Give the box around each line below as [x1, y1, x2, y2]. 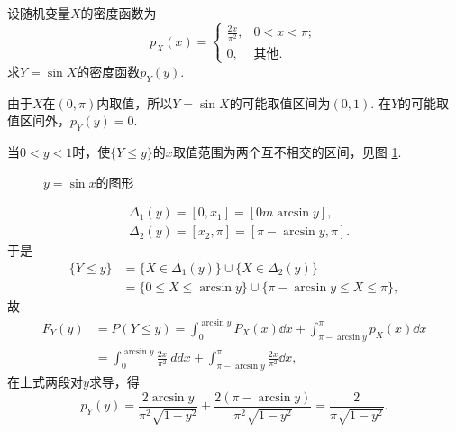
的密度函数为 [80, 4, 157, 22]
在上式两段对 [7, 372, 83, 391]
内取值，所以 [96, 93, 173, 112]
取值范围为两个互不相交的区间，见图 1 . [172, 142, 402, 161]
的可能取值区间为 [229, 93, 331, 112]
